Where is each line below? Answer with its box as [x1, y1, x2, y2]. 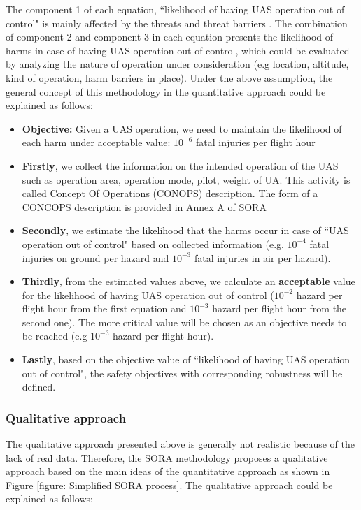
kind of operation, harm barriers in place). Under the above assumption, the [6, 70, 333, 85]
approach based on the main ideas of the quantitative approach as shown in [6, 464, 330, 479]
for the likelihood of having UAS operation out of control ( [22, 287, 274, 302]
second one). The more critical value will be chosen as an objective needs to [22, 314, 347, 329]
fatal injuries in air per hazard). [194, 250, 331, 265]
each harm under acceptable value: [22, 135, 171, 150]
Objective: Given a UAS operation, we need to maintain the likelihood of [22, 121, 342, 136]
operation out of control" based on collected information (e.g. [22, 236, 284, 251]
